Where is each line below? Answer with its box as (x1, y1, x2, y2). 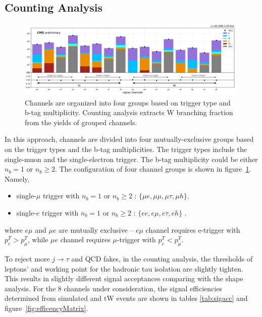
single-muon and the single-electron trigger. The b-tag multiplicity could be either (5, 153, 258, 164)
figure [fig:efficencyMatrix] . (5, 302, 88, 313)
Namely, (5, 173, 30, 184)
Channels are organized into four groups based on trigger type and (25, 97, 231, 108)
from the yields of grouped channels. (25, 117, 137, 127)
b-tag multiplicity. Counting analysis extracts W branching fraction (25, 107, 233, 118)
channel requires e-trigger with (145, 224, 240, 235)
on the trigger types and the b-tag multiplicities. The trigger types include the (5, 144, 247, 154)
